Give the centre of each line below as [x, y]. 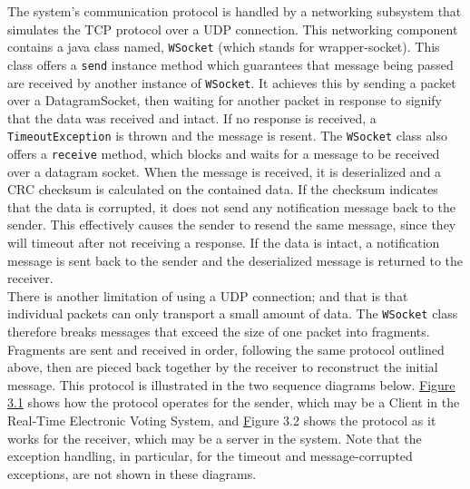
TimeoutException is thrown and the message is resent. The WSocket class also [227, 136]
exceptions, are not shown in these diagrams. [132, 473]
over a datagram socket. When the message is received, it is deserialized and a [225, 171]
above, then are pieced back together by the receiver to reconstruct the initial [223, 367]
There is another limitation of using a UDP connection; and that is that [208, 295]
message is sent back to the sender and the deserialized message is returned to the [235, 260]
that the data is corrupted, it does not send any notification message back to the [231, 206]
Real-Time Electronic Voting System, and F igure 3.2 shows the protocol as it [222, 421]
